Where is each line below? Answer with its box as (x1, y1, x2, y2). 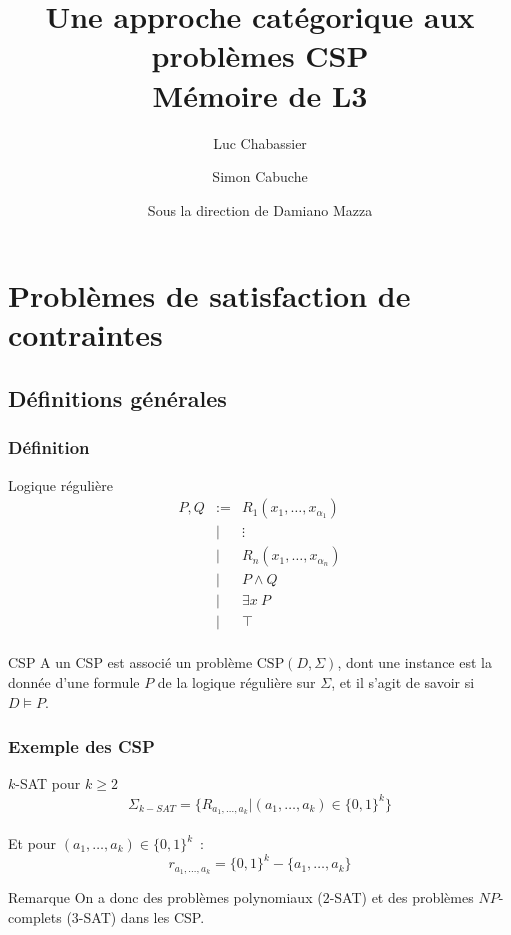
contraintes (8, 314, 163, 355)
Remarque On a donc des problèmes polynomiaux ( (8, 886, 323, 907)
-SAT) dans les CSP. (78, 906, 205, 927)
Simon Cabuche (212, 166, 308, 187)
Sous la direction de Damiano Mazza (147, 199, 373, 220)
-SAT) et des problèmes (329, 886, 474, 907)
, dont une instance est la (337, 652, 492, 673)
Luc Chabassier (213, 132, 307, 153)
